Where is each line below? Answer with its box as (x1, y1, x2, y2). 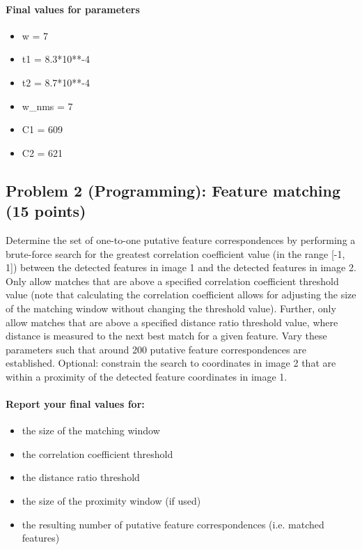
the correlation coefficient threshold (22, 446, 173, 461)
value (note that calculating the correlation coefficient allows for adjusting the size (6, 287, 356, 302)
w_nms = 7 (22, 98, 73, 113)
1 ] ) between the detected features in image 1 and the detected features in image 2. (6, 260, 356, 275)
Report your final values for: (6, 397, 145, 411)
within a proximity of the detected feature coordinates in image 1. (6, 369, 288, 383)
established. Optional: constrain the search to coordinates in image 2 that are (6, 356, 336, 370)
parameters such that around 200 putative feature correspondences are (6, 342, 306, 356)
